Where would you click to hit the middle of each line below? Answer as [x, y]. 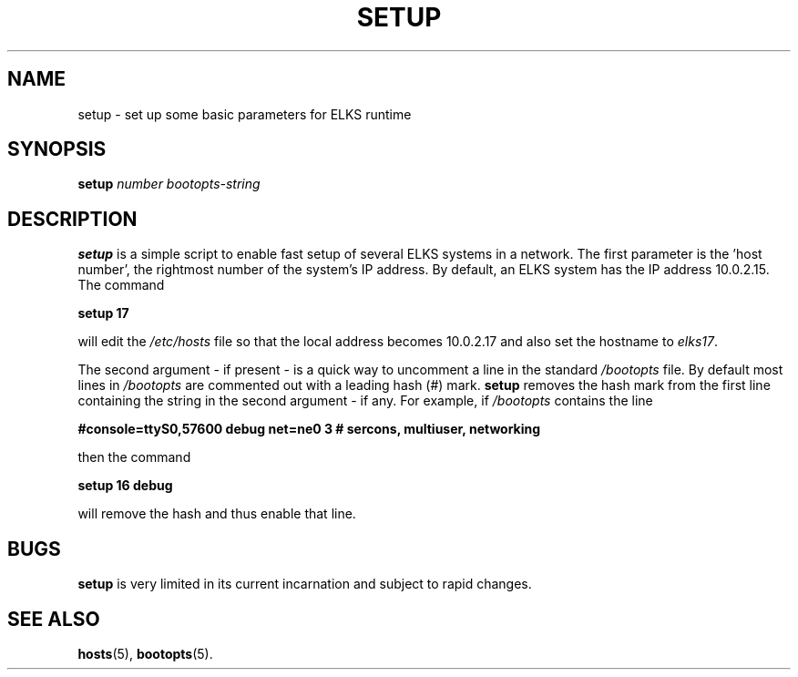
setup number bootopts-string [169, 184]
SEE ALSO [54, 619]
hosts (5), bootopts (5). [145, 653]
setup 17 [103, 313]
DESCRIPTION [72, 219]
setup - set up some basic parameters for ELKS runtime [245, 114]
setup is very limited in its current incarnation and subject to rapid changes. [305, 584]
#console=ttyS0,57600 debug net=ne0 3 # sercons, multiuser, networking [309, 429]
